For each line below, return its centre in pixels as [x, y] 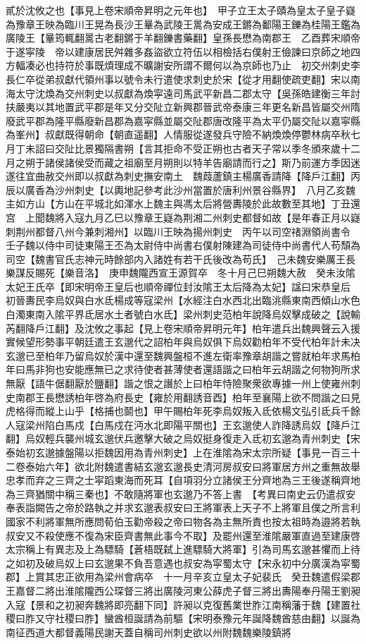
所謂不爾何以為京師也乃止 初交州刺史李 [266, 65]
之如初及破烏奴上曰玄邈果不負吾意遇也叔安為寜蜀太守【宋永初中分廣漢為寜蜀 [183, 563]
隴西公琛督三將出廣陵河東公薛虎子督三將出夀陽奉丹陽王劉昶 [222, 590]
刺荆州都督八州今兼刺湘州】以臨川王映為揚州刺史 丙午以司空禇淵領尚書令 [178, 231]
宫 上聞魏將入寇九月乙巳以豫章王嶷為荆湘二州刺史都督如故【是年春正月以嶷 [183, 217]
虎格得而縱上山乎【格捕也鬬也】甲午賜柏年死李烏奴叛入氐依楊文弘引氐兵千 [178, 411]
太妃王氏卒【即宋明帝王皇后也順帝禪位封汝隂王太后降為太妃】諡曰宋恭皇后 [178, 286]
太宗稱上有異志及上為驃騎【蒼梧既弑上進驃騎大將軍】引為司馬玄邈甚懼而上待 [183, 549]
